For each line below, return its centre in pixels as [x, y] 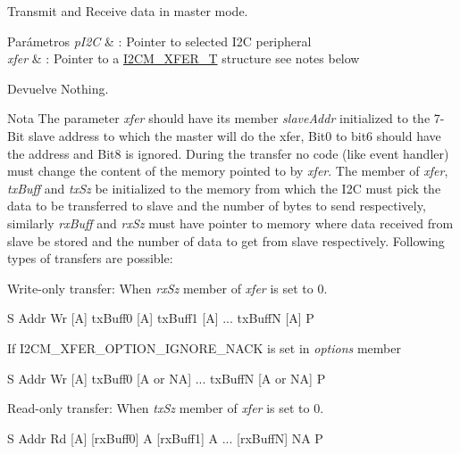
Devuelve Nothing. [58, 88]
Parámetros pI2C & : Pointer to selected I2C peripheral [159, 41]
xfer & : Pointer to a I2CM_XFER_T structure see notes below [184, 58]
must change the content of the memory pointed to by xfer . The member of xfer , [228, 171]
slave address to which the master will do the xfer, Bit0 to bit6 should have [234, 135]
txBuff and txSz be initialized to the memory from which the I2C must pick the [224, 188]
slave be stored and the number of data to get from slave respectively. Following [226, 240]
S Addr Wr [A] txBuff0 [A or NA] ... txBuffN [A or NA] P [167, 378]
